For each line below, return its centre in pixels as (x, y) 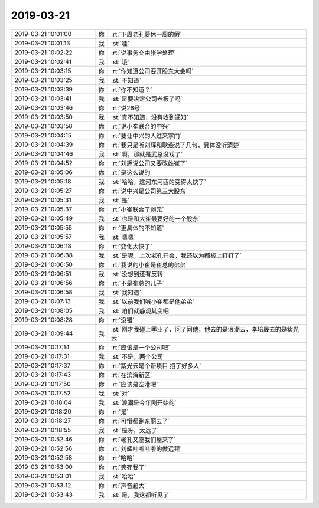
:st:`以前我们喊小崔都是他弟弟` (153, 301)
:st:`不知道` (126, 80)
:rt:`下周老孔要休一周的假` (147, 34)
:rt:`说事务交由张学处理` (144, 53)
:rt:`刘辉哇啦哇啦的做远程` (147, 448)
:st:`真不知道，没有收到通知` (150, 117)
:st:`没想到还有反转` (138, 274)
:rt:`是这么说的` (132, 172)
